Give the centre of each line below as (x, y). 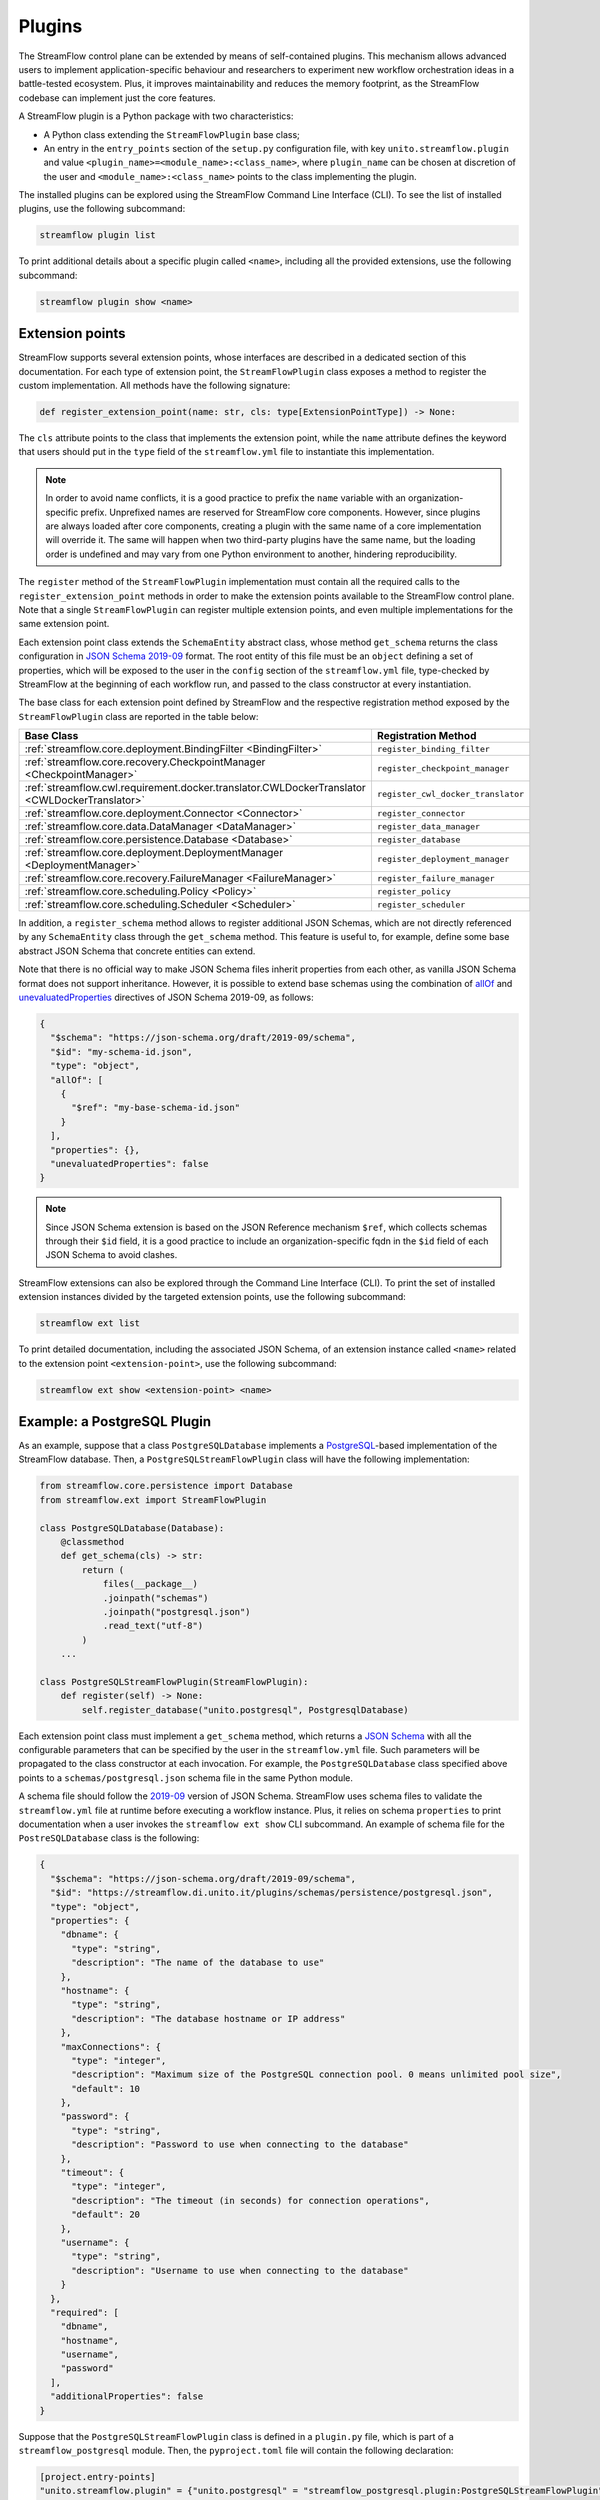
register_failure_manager (435, 878)
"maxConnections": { (111, 2046)
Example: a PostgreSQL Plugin (115, 1421)
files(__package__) (150, 1584)
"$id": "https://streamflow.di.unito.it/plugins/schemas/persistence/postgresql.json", (272, 1893)
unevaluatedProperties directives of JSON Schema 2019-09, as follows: (166, 997)
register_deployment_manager (443, 858)
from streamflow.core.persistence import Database (166, 1486)
